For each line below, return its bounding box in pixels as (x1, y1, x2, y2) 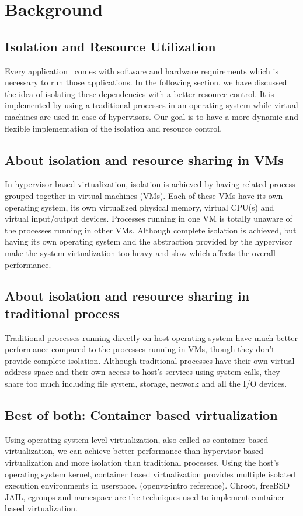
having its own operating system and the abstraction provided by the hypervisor (5, 235, 292, 247)
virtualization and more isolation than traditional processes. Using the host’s (5, 456, 280, 469)
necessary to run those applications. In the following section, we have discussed (5, 76, 287, 88)
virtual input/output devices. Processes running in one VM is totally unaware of (5, 212, 292, 225)
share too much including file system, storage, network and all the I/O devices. (5, 377, 287, 390)
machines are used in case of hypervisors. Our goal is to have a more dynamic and (5, 110, 299, 122)
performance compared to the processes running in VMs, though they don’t (5, 343, 275, 355)
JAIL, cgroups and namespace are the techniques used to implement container (5, 490, 285, 503)
